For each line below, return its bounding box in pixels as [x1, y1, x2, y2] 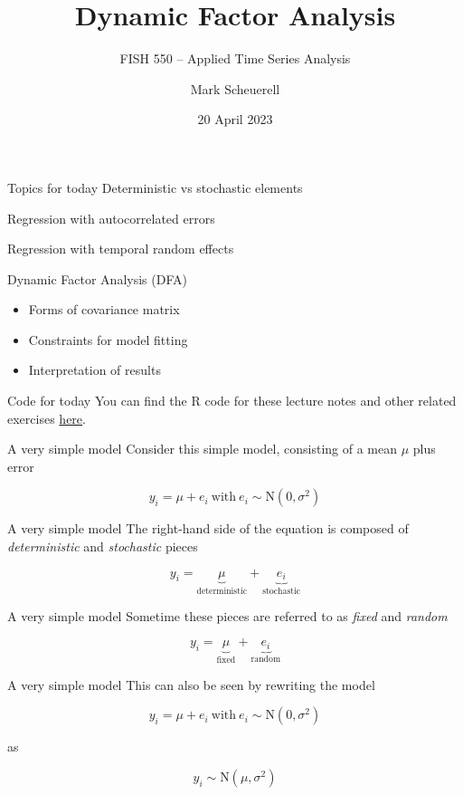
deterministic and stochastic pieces [7, 537, 198, 556]
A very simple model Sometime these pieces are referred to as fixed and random [7, 606, 448, 625]
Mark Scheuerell [190, 79, 280, 98]
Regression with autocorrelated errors [7, 208, 215, 227]
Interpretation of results [28, 360, 161, 379]
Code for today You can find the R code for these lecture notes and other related [7, 391, 457, 410]
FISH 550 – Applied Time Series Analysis [119, 49, 351, 68]
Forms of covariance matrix [28, 300, 180, 319]
